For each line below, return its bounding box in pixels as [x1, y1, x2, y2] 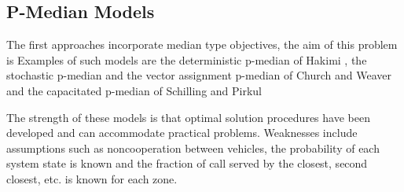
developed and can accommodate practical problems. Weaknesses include [6, 124, 358, 141]
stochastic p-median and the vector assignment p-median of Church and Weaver [6, 67, 392, 83]
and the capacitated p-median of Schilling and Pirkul [6, 82, 263, 98]
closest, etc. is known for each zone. [6, 170, 178, 186]
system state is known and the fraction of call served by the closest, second [6, 155, 368, 172]
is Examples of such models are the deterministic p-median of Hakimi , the [6, 51, 367, 68]
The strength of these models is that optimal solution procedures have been [6, 109, 370, 125]
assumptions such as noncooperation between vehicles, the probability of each [6, 139, 380, 156]
